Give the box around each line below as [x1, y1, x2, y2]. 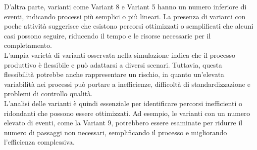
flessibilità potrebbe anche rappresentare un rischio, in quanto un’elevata [4, 69, 224, 79]
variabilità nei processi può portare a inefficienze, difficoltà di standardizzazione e [4, 78, 251, 89]
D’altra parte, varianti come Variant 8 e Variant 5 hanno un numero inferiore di [4, 1, 247, 11]
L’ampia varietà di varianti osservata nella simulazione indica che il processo [4, 49, 235, 60]
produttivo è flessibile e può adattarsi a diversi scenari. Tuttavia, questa [4, 59, 222, 70]
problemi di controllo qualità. [4, 88, 93, 99]
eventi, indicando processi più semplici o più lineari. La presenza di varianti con [4, 11, 246, 21]
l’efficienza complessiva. [4, 137, 75, 147]
